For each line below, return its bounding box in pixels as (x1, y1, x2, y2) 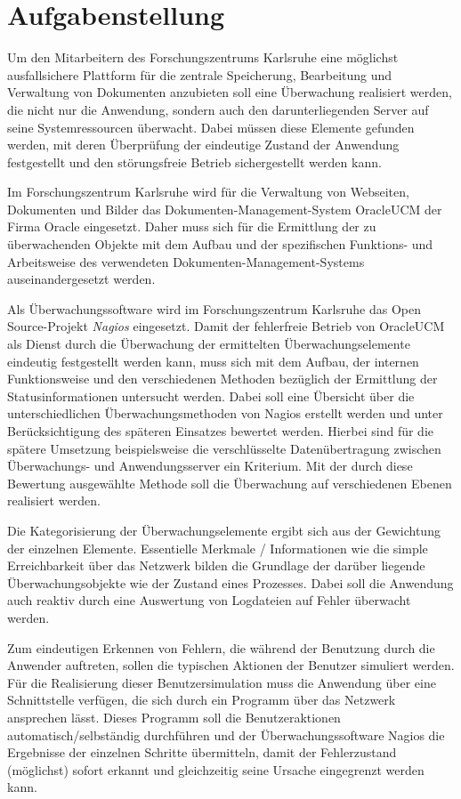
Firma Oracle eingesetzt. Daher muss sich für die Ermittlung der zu (7, 217, 376, 236)
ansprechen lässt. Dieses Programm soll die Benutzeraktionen (7, 707, 341, 726)
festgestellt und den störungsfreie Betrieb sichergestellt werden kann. (7, 152, 382, 171)
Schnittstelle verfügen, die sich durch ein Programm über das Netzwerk (7, 690, 396, 709)
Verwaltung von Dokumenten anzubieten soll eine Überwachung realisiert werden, (7, 83, 452, 101)
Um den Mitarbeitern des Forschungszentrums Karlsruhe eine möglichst (7, 48, 399, 67)
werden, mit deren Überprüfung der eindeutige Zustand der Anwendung (7, 135, 400, 154)
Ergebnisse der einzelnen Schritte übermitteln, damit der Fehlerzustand (7, 743, 397, 762)
